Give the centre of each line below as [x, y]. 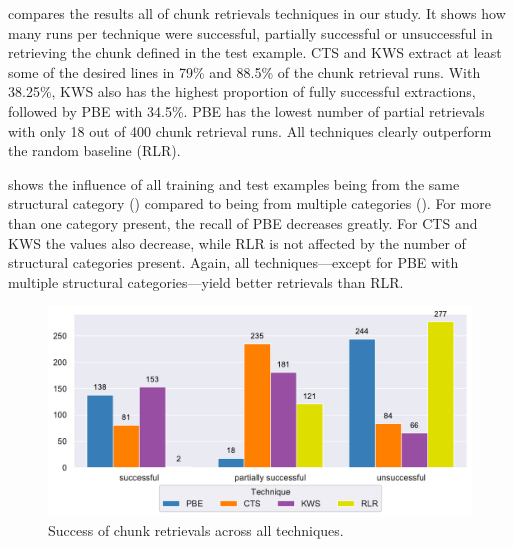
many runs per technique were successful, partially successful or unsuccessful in [250, 32]
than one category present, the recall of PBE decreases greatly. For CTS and [243, 222]
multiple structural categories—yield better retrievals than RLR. [206, 281]
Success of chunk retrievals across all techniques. [196, 530]
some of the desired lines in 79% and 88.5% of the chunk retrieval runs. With [244, 71]
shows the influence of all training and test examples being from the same [234, 183]
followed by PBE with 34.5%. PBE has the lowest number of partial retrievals [246, 110]
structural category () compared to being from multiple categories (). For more [249, 203]
